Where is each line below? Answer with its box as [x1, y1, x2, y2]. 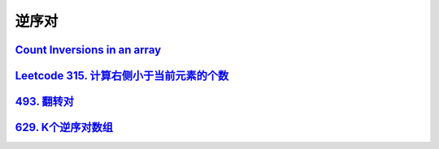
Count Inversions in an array [15, 43, 162, 57]
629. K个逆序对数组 [15, 121, 114, 134]
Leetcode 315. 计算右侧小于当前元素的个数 [15, 69, 229, 83]
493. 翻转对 [15, 95, 75, 109]
